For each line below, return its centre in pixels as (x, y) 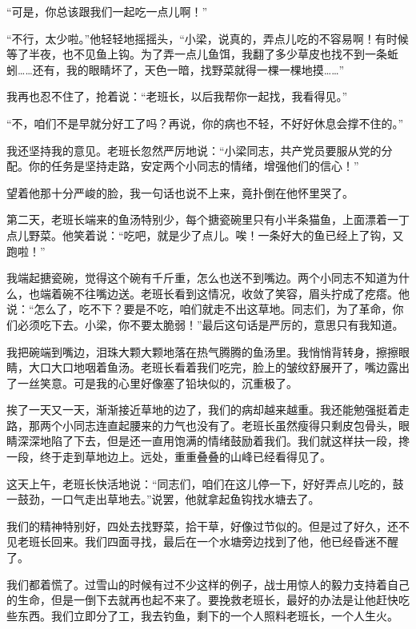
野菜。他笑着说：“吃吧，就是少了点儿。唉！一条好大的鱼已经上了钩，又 (216, 235)
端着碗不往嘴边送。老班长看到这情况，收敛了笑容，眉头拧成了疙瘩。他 (224, 293)
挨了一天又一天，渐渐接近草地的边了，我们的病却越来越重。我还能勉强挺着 (202, 410)
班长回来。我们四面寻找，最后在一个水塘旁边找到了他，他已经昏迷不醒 (213, 541)
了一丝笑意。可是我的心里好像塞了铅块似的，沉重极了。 (152, 382)
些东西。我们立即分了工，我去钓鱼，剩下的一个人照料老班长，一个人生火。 (202, 615)
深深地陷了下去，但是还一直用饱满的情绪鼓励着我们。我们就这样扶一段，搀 (213, 441)
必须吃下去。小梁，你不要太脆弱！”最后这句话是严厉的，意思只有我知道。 (210, 324)
